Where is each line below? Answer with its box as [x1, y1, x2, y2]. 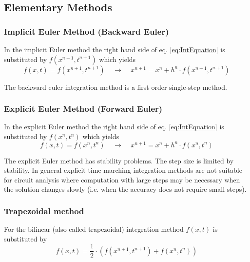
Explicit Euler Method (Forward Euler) [4, 102, 163, 115]
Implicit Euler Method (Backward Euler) [4, 25, 169, 37]
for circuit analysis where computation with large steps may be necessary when [4, 174, 240, 184]
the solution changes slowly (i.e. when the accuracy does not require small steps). [4, 184, 247, 194]
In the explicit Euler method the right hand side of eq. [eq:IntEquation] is [4, 121, 224, 132]
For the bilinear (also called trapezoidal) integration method [4, 224, 184, 234]
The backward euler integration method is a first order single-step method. [4, 81, 227, 92]
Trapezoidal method [4, 204, 84, 217]
